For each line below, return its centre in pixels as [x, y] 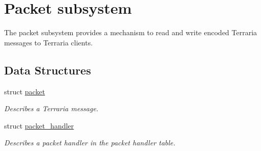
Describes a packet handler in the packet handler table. [90, 143]
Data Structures [48, 70]
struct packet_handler [39, 125]
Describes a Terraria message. [51, 108]
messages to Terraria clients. [49, 42]
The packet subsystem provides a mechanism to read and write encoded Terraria [131, 32]
